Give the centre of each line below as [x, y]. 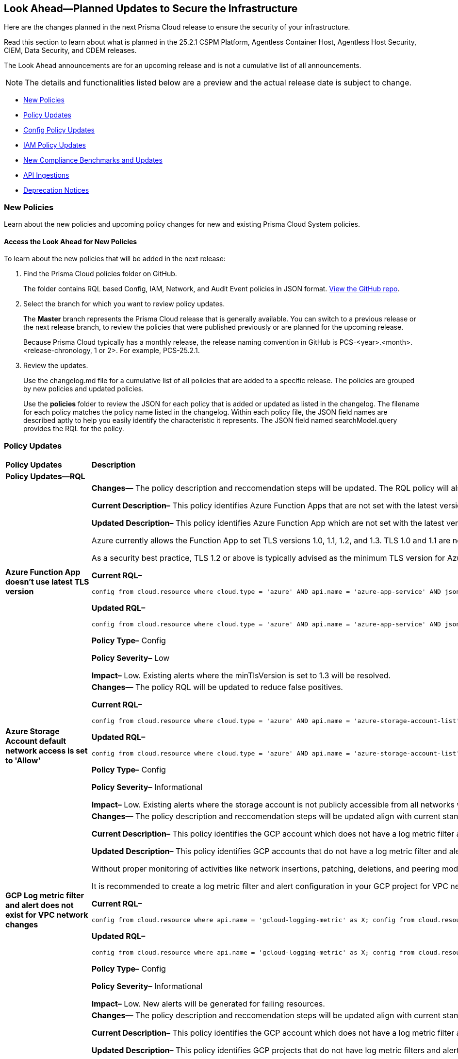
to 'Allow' [23, 761]
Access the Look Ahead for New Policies [71, 241]
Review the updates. [56, 366]
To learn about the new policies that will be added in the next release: [115, 259]
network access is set [47, 751]
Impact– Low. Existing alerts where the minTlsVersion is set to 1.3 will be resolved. [241, 676]
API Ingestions [46, 175]
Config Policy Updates [59, 130]
